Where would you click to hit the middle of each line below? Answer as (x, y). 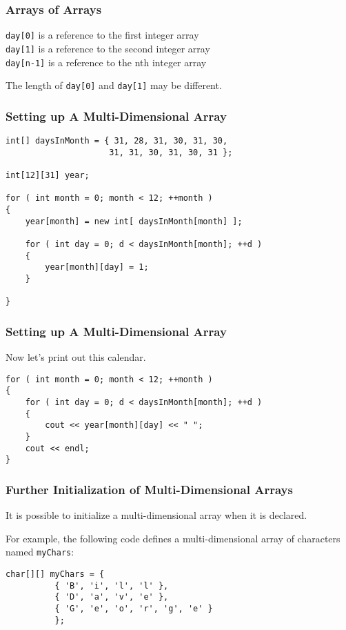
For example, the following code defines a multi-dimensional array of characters (173, 538)
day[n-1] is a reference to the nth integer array (106, 62)
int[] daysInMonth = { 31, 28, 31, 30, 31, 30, (117, 141)
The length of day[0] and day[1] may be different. (114, 85)
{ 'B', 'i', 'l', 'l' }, (112, 585)
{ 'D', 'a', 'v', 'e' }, (112, 597)
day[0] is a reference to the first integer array (102, 35)
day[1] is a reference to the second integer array (108, 48)
